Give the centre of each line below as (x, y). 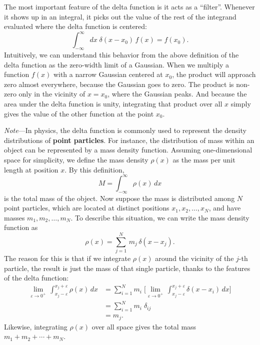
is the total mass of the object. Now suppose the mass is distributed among (119, 198)
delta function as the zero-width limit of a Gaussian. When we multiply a (116, 64)
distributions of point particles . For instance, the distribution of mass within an (129, 140)
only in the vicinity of (52, 94)
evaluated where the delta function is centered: (75, 26)
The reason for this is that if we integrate (67, 258)
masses (14, 217)
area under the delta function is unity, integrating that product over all (113, 104)
